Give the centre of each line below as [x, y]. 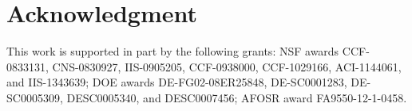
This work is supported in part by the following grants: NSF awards [173, 51]
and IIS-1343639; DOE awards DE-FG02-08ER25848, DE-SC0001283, [177, 82]
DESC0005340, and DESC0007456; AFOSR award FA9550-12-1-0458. [237, 97]
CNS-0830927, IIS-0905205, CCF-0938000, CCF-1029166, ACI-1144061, [227, 66]
